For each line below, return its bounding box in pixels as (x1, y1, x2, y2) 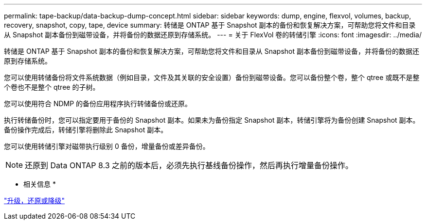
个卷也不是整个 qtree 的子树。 (4, 83, 100, 91)
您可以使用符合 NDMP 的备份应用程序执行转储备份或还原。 (4, 99, 192, 108)
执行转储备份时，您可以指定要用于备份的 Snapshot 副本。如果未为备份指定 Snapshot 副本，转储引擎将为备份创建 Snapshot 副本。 (4, 116, 420, 124)
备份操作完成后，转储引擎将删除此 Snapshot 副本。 (4, 126, 168, 134)
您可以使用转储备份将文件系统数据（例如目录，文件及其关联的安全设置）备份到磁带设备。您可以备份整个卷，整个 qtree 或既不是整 (4, 73, 420, 81)
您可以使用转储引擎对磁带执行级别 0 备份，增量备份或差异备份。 (4, 142, 210, 150)
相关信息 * (23, 180, 56, 188)
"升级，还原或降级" (4, 196, 65, 205)
